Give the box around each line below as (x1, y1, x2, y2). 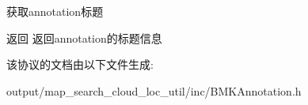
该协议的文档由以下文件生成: (6, 56, 154, 73)
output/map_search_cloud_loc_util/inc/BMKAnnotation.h (6, 82, 302, 99)
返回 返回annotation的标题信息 (6, 29, 162, 46)
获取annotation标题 (6, 3, 104, 19)
